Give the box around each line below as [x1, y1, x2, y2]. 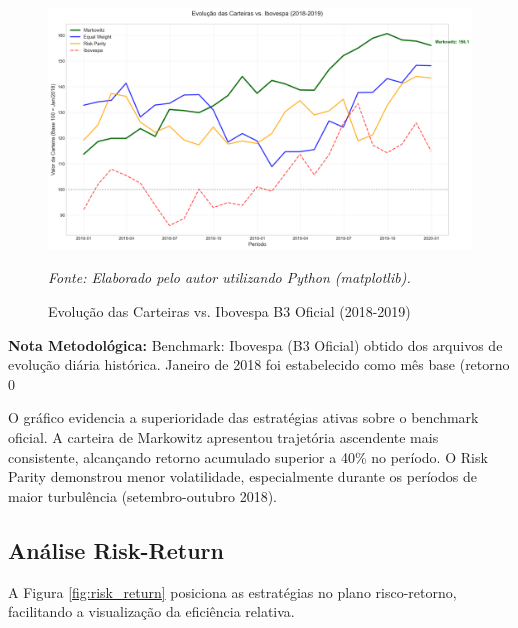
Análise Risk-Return [8, 534, 224, 565]
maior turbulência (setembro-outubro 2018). [8, 485, 277, 506]
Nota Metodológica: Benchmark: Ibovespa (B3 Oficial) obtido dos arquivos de [8, 334, 503, 355]
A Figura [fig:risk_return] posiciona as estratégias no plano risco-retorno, [8, 581, 457, 602]
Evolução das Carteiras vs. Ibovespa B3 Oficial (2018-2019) [48, 301, 411, 321]
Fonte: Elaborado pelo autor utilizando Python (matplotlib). [48, 267, 411, 288]
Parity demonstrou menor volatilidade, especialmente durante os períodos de [8, 466, 477, 487]
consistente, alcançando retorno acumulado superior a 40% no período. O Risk [8, 446, 488, 467]
